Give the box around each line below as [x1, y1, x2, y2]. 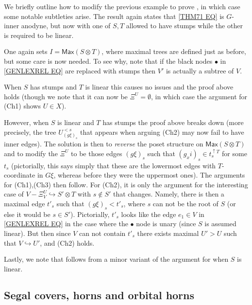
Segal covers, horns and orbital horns [4, 287, 195, 302]
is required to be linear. [4, 30, 74, 40]
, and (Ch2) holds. [40, 237, 95, 248]
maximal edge [4, 198, 45, 208]
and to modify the [4, 148, 58, 158]
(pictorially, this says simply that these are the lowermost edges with [11, 160, 216, 170]
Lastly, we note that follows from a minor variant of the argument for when [4, 254, 229, 264]
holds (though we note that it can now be [4, 91, 128, 101]
